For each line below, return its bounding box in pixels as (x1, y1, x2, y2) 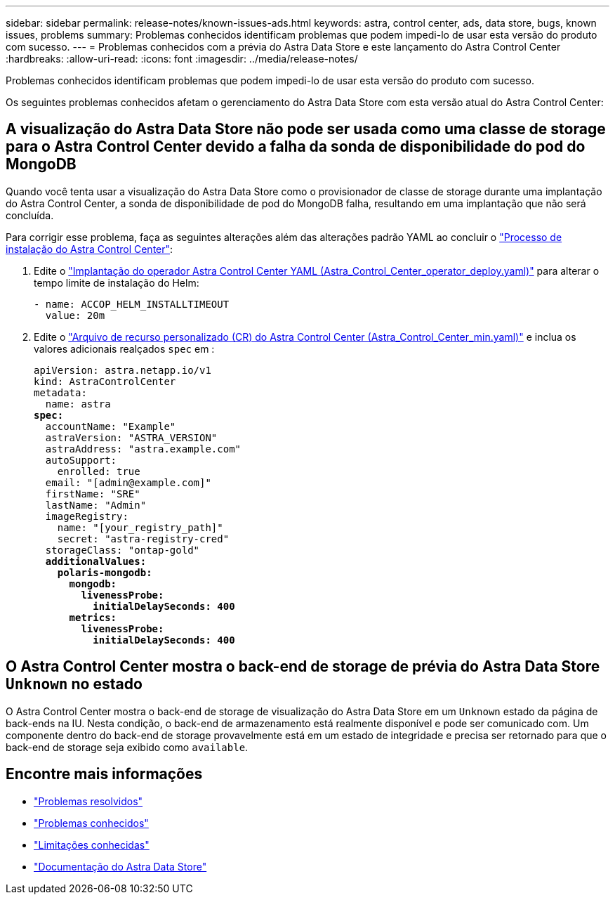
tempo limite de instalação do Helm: (34, 276, 199, 289)
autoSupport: (45, 454, 117, 466)
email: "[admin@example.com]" (45, 476, 211, 488)
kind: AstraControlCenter (34, 375, 176, 387)
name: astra (45, 398, 111, 410)
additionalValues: (45, 555, 147, 567)
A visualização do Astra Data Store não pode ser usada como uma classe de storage (6, 120, 606, 138)
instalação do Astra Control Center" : (6, 242, 173, 255)
